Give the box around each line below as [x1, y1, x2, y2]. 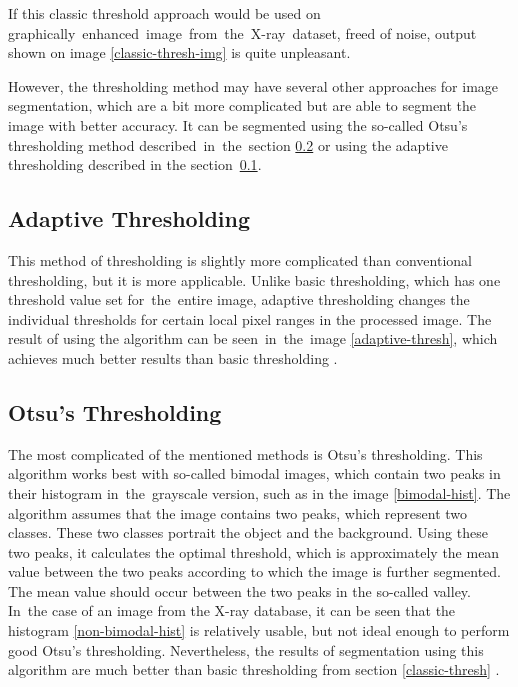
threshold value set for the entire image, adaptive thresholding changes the [8, 289, 470, 310]
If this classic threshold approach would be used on [8, 3, 321, 23]
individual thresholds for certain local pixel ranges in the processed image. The [8, 308, 492, 329]
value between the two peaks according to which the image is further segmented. [8, 561, 502, 582]
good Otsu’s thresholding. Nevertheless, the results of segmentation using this [8, 639, 484, 660]
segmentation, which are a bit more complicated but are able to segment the [8, 95, 477, 116]
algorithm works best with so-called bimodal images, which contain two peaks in [8, 463, 501, 484]
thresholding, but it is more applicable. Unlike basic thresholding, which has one [8, 269, 501, 290]
